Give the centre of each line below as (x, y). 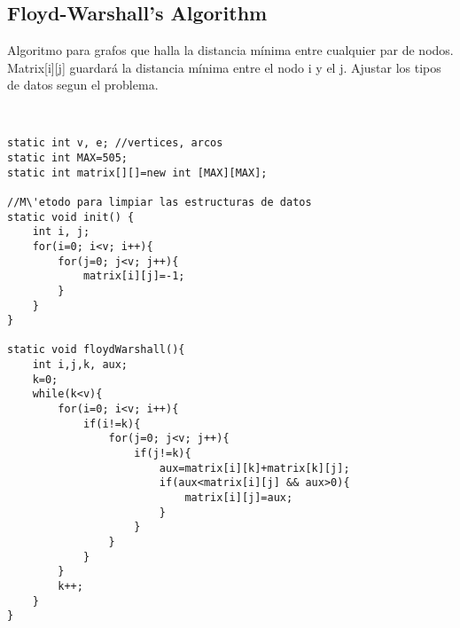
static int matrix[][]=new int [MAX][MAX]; (137, 173)
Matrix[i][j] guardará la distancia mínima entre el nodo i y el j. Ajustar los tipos (224, 67)
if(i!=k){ (112, 424)
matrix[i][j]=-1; (134, 276)
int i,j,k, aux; (80, 365)
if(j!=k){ (163, 454)
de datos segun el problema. (83, 85)
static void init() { (71, 217)
